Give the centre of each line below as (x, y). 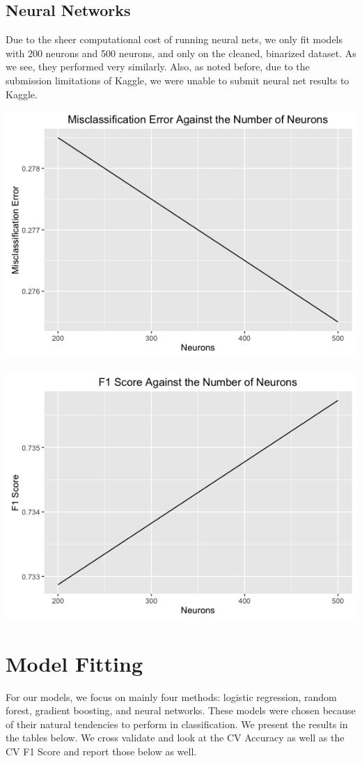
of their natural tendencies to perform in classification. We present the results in (177, 724)
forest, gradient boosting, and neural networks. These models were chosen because (181, 710)
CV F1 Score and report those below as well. (101, 752)
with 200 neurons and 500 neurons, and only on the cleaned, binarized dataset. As (181, 53)
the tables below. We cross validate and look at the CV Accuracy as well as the (175, 738)
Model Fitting (74, 663)
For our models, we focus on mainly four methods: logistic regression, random (171, 696)
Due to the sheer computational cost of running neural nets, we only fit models (174, 39)
